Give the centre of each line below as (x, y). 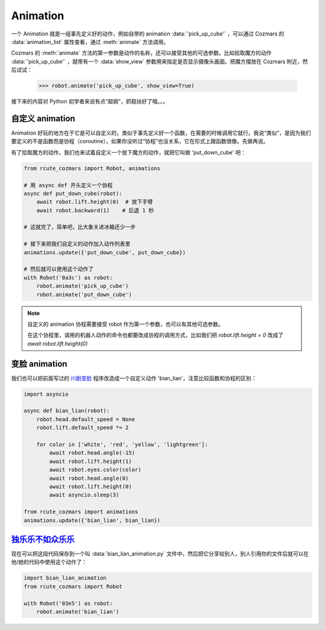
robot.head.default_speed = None (86, 419)
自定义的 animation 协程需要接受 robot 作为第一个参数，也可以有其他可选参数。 (125, 324)
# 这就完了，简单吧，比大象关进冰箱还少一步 (80, 227)
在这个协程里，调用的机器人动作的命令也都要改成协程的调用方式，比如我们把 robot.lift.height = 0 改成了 (156, 335)
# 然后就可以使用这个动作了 (59, 269)
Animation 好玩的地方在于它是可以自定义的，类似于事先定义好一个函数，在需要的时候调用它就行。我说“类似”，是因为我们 (161, 133)
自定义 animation (43, 118)
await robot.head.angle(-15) (92, 453)
